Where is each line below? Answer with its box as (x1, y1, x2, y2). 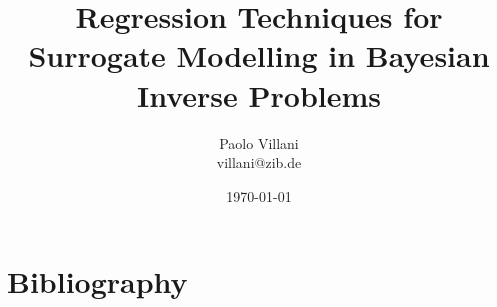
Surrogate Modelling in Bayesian (28, 35, 490, 76)
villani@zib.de (216, 152, 302, 173)
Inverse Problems (136, 74, 382, 115)
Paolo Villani (219, 132, 299, 153)
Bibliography (7, 261, 188, 302)
